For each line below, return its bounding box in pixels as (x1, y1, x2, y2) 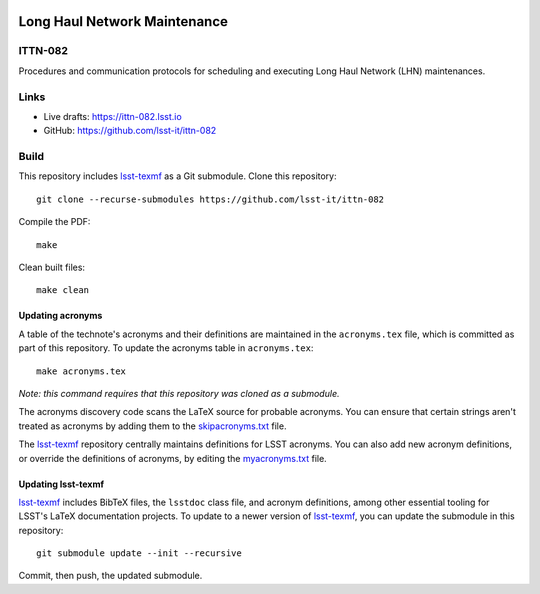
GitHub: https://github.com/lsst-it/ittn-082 (43, 125, 217, 137)
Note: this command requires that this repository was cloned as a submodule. (18, 387, 340, 399)
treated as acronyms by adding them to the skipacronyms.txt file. (18, 420, 287, 432)
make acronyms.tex (36, 365, 127, 377)
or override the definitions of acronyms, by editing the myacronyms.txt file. (18, 452, 327, 464)
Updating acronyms (18, 310, 103, 322)
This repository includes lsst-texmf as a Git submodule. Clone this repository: (18, 170, 337, 182)
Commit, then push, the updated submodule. (18, 570, 203, 582)
